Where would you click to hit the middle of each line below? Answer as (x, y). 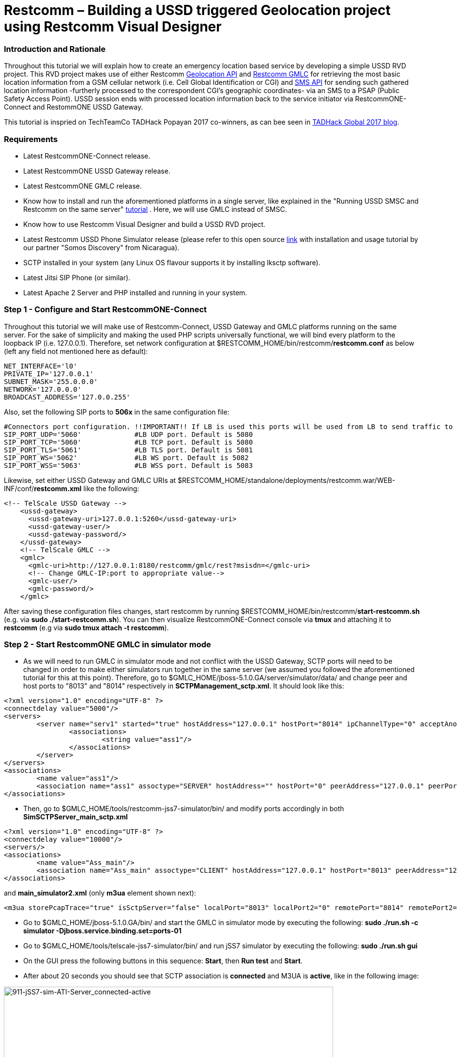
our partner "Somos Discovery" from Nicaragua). (101, 247)
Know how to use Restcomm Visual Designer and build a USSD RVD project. (145, 224)
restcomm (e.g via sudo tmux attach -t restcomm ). (86, 627)
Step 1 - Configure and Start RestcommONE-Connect (106, 310)
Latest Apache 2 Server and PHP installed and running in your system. (135, 292)
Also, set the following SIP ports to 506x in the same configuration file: (117, 412)
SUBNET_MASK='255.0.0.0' (51, 381)
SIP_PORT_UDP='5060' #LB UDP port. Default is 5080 (129, 434)
